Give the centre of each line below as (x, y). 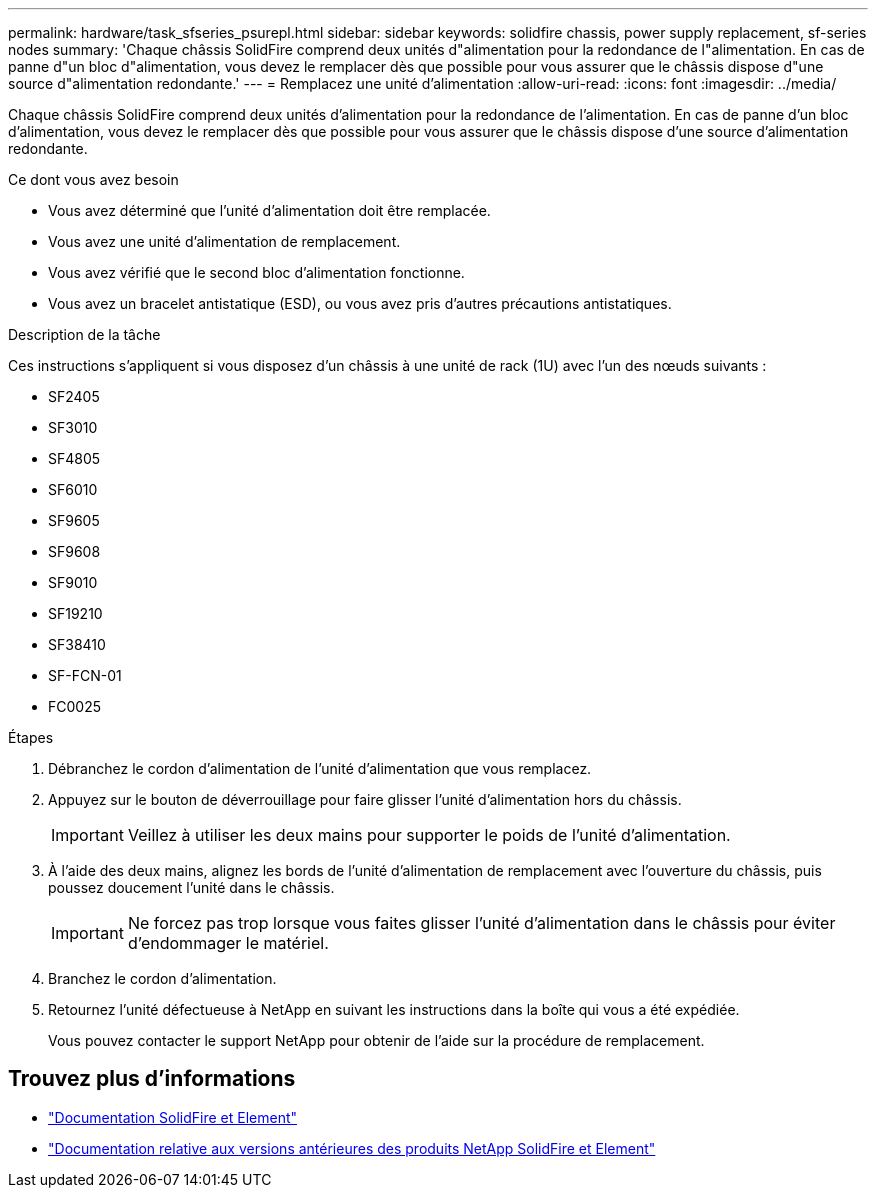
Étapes (31, 737)
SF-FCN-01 (85, 675)
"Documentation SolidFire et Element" (173, 1117)
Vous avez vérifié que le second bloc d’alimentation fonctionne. (256, 272)
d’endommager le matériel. (228, 943)
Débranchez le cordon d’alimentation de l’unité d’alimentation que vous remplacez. (320, 768)
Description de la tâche (84, 334)
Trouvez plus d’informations (152, 1079)
